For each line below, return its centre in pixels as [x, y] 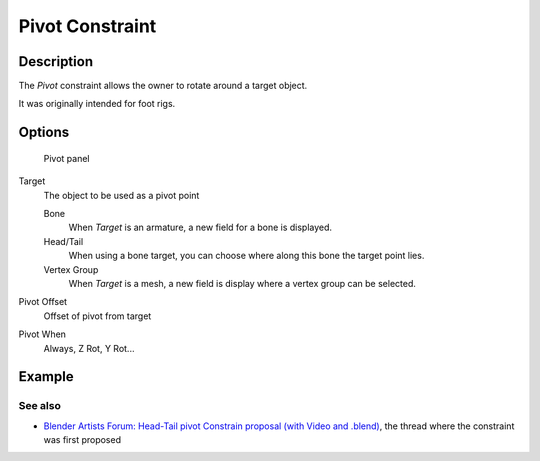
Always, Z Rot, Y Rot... [89, 348]
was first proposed [82, 440]
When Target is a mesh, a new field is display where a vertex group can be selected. [242, 283]
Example [46, 376]
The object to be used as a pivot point [121, 195]
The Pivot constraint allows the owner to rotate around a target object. [163, 86]
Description [56, 61]
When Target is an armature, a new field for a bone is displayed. [200, 227]
